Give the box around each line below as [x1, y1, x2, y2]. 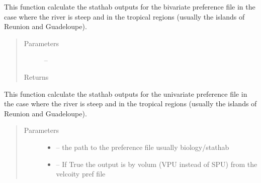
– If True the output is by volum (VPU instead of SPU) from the [56, 158, 257, 169]
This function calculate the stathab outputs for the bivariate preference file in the [4, 2, 255, 12]
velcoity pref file [56, 168, 106, 179]
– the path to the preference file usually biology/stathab [56, 141, 229, 152]
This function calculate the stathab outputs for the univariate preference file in [4, 88, 247, 99]
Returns [24, 71, 49, 82]
